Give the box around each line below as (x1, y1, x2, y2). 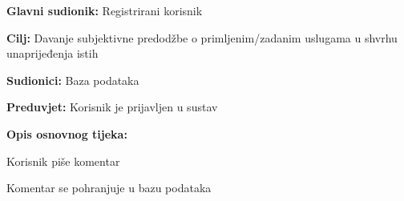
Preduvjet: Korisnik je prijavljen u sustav (6, 98, 218, 115)
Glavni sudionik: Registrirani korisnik (6, 2, 203, 18)
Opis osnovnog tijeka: (6, 125, 127, 142)
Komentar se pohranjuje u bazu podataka (6, 179, 212, 196)
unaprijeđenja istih (6, 45, 99, 62)
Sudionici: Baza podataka (6, 71, 139, 88)
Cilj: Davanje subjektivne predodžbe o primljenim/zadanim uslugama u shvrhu (6, 29, 398, 46)
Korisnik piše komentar (6, 152, 120, 169)
